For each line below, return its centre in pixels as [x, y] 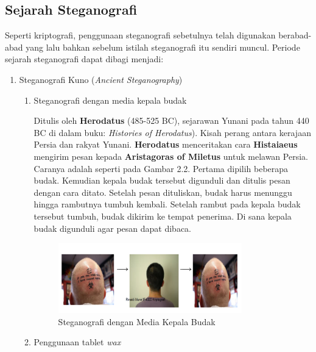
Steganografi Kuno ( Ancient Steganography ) [101, 79]
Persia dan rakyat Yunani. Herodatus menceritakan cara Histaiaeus [166, 144]
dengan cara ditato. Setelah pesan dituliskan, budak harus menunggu [163, 192]
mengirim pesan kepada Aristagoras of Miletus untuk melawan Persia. [171, 156]
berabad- [295, 35]
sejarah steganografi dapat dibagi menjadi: [84, 59]
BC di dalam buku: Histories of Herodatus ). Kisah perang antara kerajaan [172, 132]
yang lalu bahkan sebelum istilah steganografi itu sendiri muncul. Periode [163, 47]
